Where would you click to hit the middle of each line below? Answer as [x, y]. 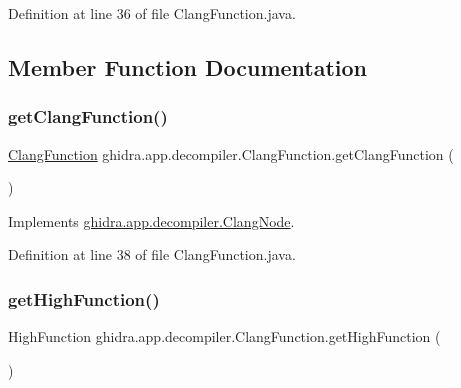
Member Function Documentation [188, 66]
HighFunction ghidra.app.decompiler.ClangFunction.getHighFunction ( [224, 336]
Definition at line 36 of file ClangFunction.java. [152, 13]
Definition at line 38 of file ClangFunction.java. [152, 254]
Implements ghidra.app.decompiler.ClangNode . [151, 220]
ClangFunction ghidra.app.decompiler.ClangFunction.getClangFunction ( [231, 153]
